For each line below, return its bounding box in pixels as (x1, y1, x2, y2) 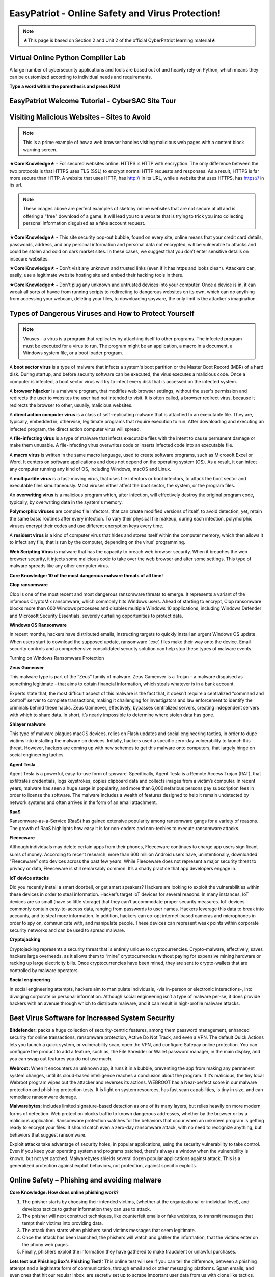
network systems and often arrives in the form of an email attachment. (9, 799, 157, 806)
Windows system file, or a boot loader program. (23, 350, 123, 356)
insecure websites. (9, 255, 49, 262)
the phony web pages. (22, 1241, 69, 1247)
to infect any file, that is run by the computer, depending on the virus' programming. (9, 539, 185, 546)
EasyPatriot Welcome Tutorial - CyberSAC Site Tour (9, 97, 177, 105)
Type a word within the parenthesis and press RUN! (9, 83, 121, 89)
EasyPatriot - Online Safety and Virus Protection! (9, 8, 221, 19)
